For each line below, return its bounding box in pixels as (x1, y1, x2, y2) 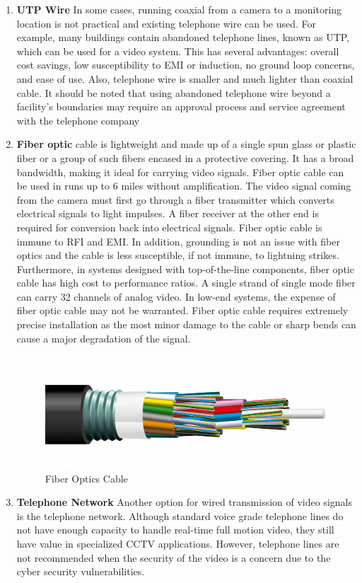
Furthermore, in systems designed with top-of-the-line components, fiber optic (16, 261, 354, 276)
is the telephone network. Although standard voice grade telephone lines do (16, 508, 344, 523)
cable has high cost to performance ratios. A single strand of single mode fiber (16, 275, 356, 290)
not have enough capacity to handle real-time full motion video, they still (16, 522, 334, 537)
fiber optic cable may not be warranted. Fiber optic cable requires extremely (16, 303, 349, 318)
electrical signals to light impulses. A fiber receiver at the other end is (16, 206, 319, 221)
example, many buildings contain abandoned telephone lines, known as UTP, (16, 30, 350, 45)
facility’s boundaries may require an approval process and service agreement (16, 99, 346, 114)
